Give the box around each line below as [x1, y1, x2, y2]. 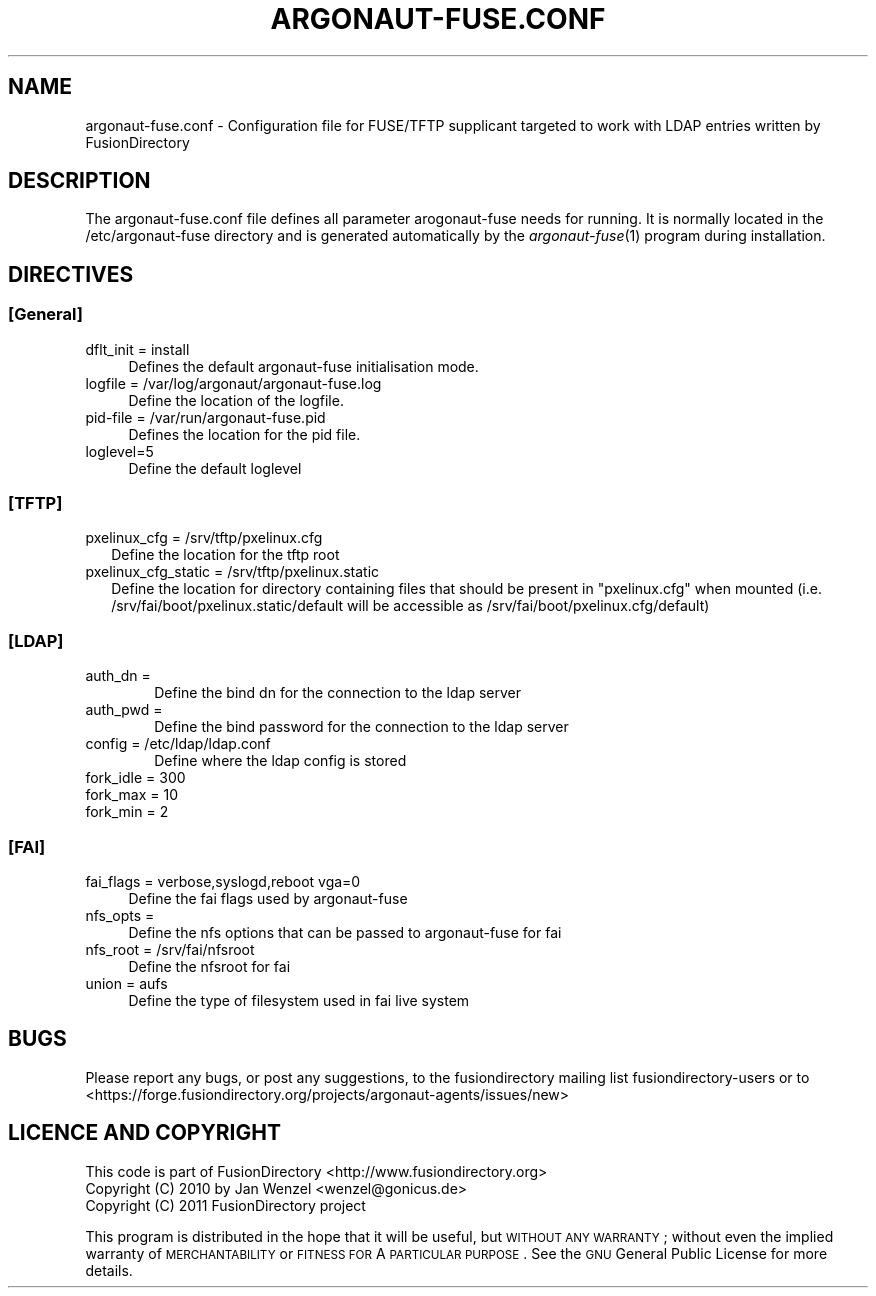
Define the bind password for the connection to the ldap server [154, 718, 569, 736]
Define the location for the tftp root [111, 546, 340, 564]
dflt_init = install [85, 340, 190, 358]
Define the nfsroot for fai [128, 957, 291, 975]
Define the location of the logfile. [128, 391, 344, 409]
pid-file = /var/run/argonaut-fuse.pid [85, 408, 326, 426]
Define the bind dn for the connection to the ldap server [154, 684, 522, 702]
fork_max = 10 [85, 786, 179, 804]
